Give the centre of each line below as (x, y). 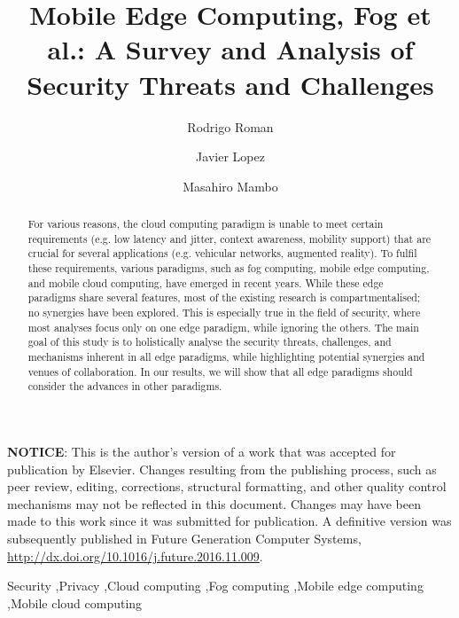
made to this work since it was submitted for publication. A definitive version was (229, 521)
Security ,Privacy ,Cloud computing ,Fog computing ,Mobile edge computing (215, 586)
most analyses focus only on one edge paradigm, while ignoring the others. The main (223, 327)
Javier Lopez (230, 156)
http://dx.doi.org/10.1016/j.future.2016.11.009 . (135, 555)
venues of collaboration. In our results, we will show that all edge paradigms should (220, 371)
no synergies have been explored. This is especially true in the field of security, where (224, 313)
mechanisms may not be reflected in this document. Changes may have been (214, 503)
